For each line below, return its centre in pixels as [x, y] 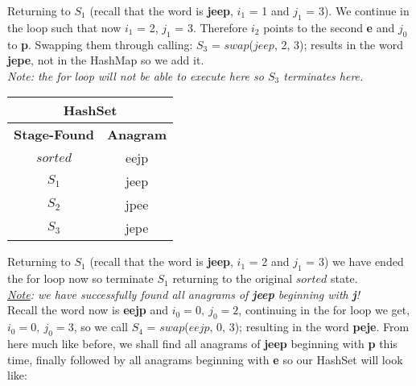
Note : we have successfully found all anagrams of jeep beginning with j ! [184, 294]
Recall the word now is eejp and [88, 310]
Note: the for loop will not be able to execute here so [136, 75]
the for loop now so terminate [80, 278]
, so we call [101, 327]
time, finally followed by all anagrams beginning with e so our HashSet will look [205, 359]
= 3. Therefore [211, 27]
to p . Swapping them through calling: [100, 44]
